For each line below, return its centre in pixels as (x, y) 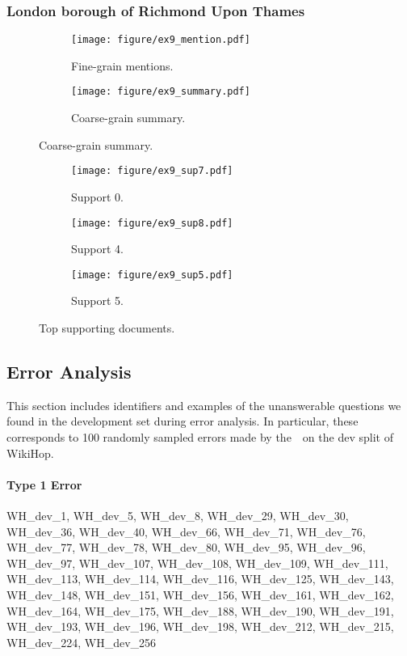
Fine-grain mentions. (122, 65)
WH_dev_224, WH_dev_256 (82, 642)
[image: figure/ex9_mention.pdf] (161, 40)
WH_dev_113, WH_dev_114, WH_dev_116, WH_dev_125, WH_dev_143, (200, 579)
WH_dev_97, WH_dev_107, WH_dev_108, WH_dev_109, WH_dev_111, (197, 563)
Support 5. (98, 300)
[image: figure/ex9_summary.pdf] (161, 92)
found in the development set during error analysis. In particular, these (183, 421)
